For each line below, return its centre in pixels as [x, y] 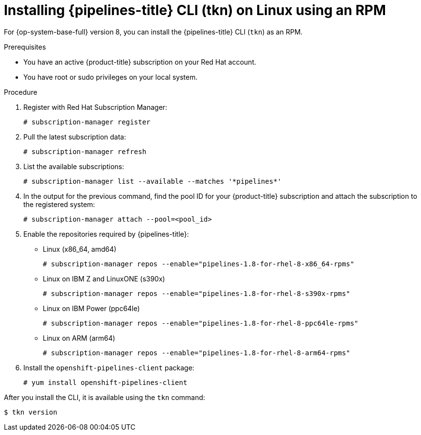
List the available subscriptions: [74, 166]
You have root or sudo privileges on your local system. [111, 77]
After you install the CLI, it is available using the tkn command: [105, 397]
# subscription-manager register [87, 122]
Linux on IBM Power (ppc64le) [91, 308]
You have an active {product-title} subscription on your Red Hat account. [140, 62]
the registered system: [59, 204]
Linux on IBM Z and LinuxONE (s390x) [104, 278]
